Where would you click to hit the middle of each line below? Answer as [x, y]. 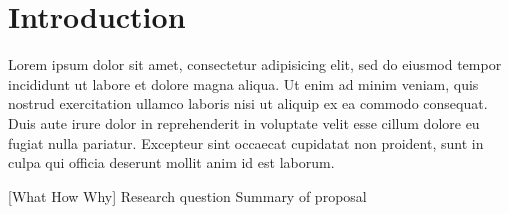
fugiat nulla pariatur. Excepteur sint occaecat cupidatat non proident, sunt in [246, 142]
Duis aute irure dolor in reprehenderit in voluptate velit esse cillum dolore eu [244, 122]
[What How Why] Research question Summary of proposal [187, 195]
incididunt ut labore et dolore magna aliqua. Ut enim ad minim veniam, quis [243, 83]
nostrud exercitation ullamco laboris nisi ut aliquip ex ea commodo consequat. [248, 103]
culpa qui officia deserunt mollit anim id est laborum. [171, 162]
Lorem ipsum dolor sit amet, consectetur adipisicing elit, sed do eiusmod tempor [255, 64]
